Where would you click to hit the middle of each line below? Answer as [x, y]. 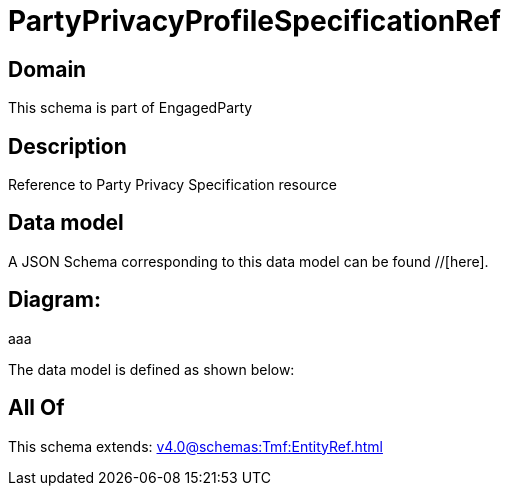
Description [67, 146]
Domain [47, 69]
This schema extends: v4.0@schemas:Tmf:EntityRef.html [195, 446]
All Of [36, 408]
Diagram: [54, 300]
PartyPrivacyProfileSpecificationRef [254, 21]
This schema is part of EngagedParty [130, 108]
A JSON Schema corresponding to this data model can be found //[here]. [248, 261]
